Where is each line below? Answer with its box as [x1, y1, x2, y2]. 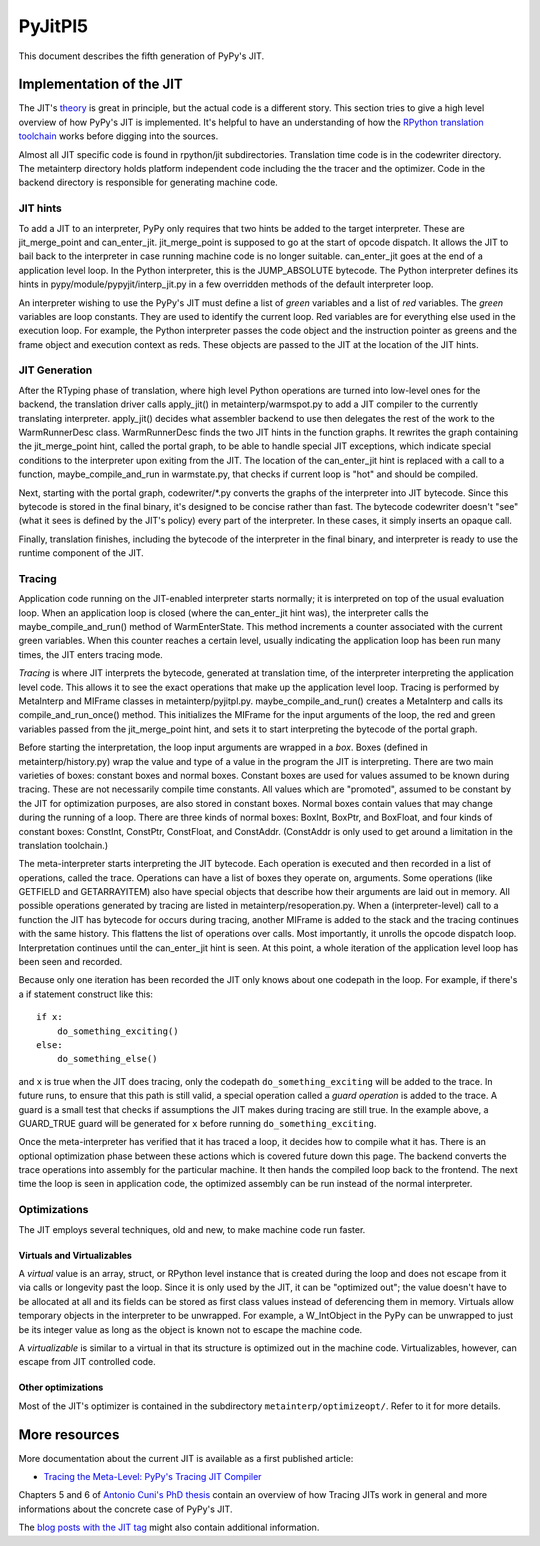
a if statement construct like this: [18, 988, 154, 1000]
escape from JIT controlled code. [18, 1356, 157, 1368]
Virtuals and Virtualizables [18, 1249, 132, 1261]
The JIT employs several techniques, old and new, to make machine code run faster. [18, 1223, 366, 1235]
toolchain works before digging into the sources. [18, 130, 219, 142]
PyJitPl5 [18, 15, 89, 37]
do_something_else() [56, 1053, 158, 1065]
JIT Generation [18, 363, 93, 377]
